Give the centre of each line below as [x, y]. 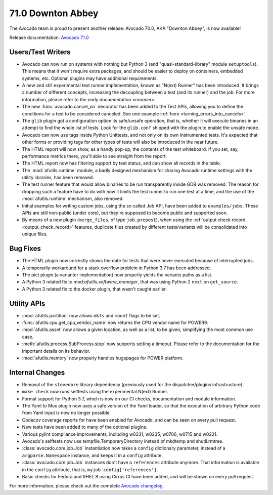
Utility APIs [27, 303]
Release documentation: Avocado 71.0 [49, 37]
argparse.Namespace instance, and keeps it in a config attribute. [92, 455]
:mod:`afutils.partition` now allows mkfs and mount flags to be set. [91, 315]
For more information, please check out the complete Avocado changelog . [87, 486]
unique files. [35, 234]
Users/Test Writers [40, 52]
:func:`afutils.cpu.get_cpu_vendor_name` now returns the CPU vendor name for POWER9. [115, 322]
